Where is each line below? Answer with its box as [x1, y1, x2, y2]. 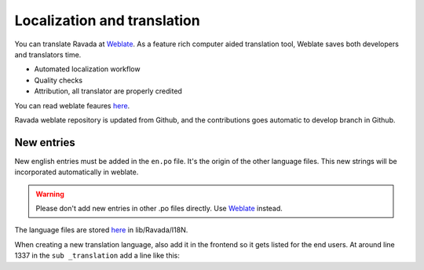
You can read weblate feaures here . [14, 100, 130, 110]
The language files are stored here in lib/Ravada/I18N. [14, 225, 188, 235]
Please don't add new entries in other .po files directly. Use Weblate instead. [35, 203, 283, 213]
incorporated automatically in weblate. [14, 167, 139, 177]
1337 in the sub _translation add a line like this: [14, 251, 181, 261]
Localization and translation [14, 12, 200, 29]
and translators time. [14, 49, 82, 59]
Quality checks [34, 75, 82, 85]
